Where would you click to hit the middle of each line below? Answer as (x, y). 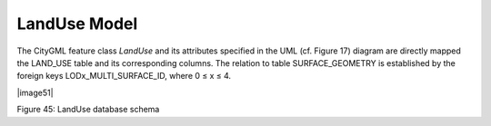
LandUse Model (77, 24)
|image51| (35, 92)
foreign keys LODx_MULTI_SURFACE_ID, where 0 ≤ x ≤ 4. (124, 76)
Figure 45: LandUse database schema (88, 110)
